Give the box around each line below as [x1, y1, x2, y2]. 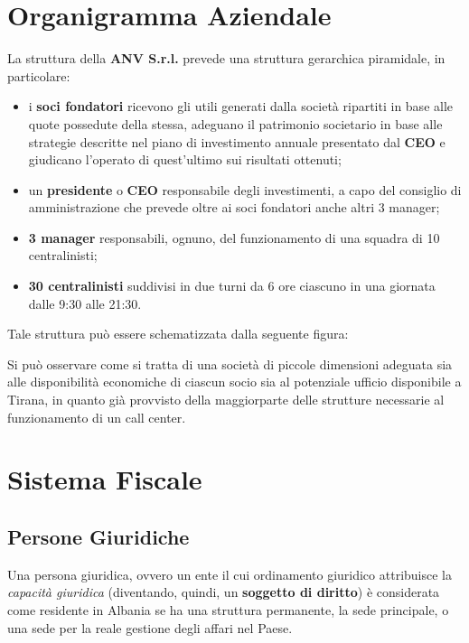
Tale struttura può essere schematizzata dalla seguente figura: [7, 324, 349, 343]
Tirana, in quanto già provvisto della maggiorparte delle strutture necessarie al [7, 390, 445, 409]
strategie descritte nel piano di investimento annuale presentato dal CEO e [28, 132, 446, 151]
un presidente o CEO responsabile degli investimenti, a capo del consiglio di [28, 180, 462, 199]
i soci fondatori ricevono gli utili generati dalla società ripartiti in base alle [28, 97, 454, 116]
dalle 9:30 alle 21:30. [28, 294, 142, 312]
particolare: [7, 66, 70, 85]
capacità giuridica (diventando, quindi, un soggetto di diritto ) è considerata [7, 582, 440, 601]
